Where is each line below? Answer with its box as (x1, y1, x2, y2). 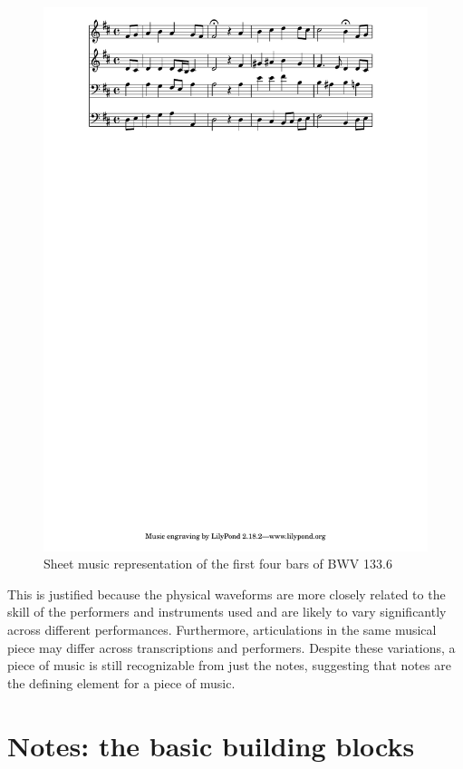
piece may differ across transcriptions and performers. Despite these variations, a (7, 638, 456, 657)
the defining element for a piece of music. (7, 673, 236, 692)
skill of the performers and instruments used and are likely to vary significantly (7, 602, 447, 621)
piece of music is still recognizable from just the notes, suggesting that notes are (7, 656, 451, 675)
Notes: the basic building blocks (7, 726, 415, 764)
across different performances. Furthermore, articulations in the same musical (7, 620, 437, 639)
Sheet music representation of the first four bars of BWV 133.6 (43, 554, 392, 573)
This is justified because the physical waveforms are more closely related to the (7, 584, 446, 603)
